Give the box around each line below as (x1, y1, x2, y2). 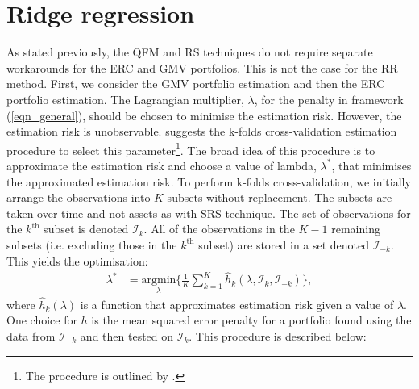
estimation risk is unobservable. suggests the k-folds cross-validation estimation (6, 123, 397, 140)
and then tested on (80, 327, 174, 344)
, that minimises (331, 157, 412, 174)
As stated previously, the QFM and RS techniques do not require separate (6, 44, 373, 61)
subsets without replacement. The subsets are (167, 189, 392, 206)
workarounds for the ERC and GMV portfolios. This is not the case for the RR (6, 59, 398, 76)
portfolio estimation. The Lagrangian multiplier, (6, 90, 244, 107)
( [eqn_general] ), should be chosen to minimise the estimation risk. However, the (6, 107, 402, 123)
